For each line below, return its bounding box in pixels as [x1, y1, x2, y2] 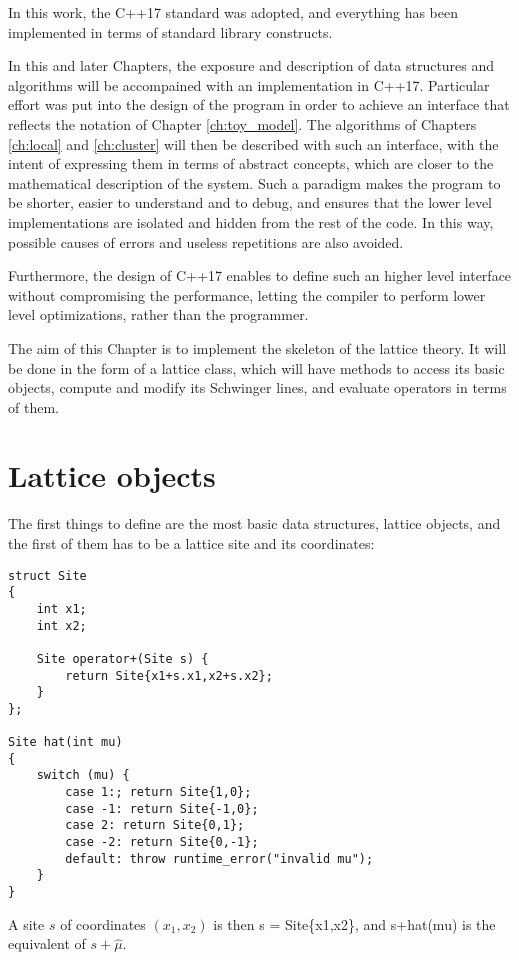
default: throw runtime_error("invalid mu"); [65, 851, 374, 866]
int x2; [36, 618, 87, 633]
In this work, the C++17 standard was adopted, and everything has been [8, 2, 459, 22]
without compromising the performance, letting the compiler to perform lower [8, 284, 486, 305]
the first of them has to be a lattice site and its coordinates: [8, 533, 375, 553]
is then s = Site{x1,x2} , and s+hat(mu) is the [213, 913, 496, 934]
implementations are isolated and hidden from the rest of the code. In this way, [8, 211, 494, 232]
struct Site [8, 568, 87, 583]
